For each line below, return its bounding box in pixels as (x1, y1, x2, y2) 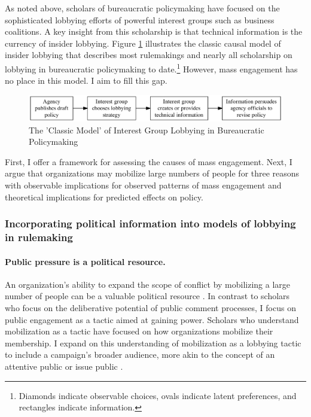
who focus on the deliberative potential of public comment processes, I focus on (5, 302, 296, 314)
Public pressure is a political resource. (5, 255, 166, 267)
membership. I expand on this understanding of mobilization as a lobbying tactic (5, 336, 301, 349)
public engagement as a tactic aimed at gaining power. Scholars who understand (5, 313, 299, 325)
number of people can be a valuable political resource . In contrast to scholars (5, 290, 290, 302)
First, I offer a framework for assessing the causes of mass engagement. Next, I (5, 155, 292, 168)
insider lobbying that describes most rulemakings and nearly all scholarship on (5, 48, 292, 61)
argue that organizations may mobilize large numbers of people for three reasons (5, 167, 300, 179)
